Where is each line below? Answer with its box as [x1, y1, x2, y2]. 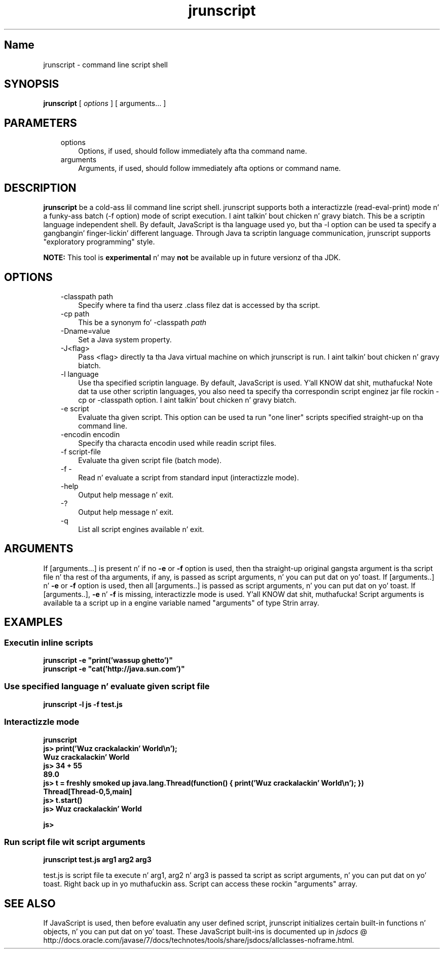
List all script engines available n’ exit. [78, 524, 204, 534]
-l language [60, 369, 99, 378]
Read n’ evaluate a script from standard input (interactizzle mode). [78, 473, 299, 482]
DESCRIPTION [4, 181, 77, 194]
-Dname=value [60, 326, 110, 335]
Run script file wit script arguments [4, 836, 145, 847]
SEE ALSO [4, 897, 56, 910]
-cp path [60, 309, 90, 318]
